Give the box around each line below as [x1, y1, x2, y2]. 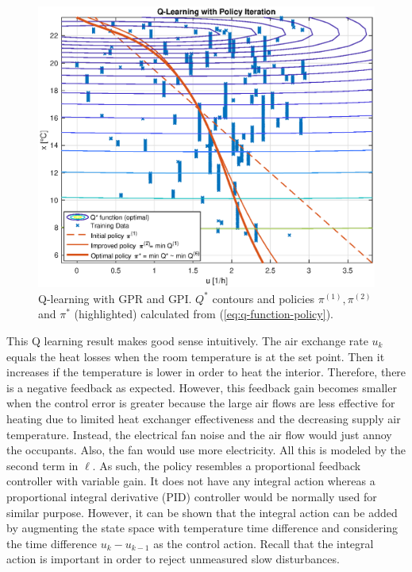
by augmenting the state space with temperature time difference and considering [6, 519, 399, 536]
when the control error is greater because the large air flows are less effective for [6, 395, 395, 411]
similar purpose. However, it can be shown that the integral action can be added [6, 504, 398, 520]
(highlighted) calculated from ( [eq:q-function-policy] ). [74, 305, 333, 322]
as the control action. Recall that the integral [153, 535, 374, 551]
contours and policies [212, 290, 314, 306]
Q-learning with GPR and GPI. [38, 290, 192, 306]
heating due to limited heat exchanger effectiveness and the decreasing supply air [6, 410, 401, 426]
